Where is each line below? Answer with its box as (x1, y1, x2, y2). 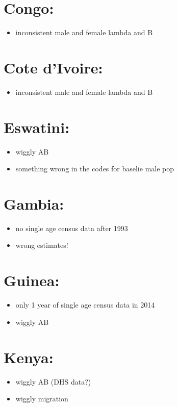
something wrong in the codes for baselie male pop (15, 163, 174, 174)
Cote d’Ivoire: (4, 57, 103, 78)
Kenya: (4, 346, 54, 367)
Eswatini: (4, 116, 70, 137)
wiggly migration (15, 393, 68, 404)
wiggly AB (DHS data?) (15, 376, 91, 387)
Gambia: (4, 193, 64, 214)
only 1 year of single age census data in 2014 (15, 299, 155, 310)
